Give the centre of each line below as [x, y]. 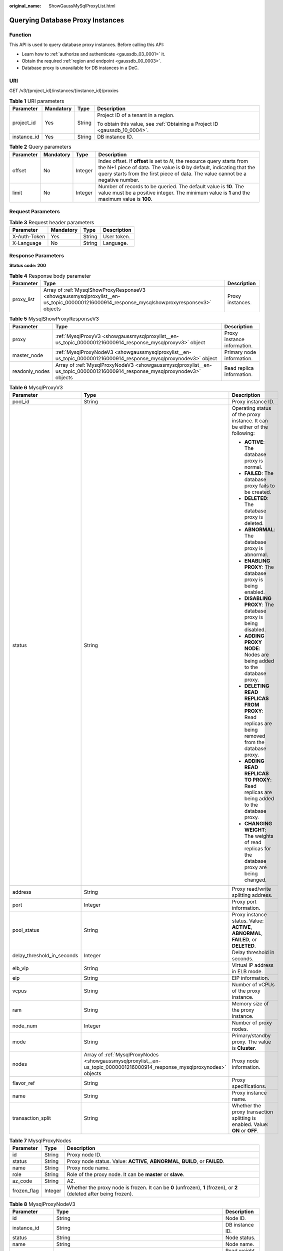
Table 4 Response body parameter [50, 276]
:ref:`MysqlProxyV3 [78, 336]
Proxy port [244, 902]
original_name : [25, 6]
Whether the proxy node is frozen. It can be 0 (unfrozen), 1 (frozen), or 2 [152, 1187]
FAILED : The [259, 473]
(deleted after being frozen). [100, 1194]
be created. [258, 492]
